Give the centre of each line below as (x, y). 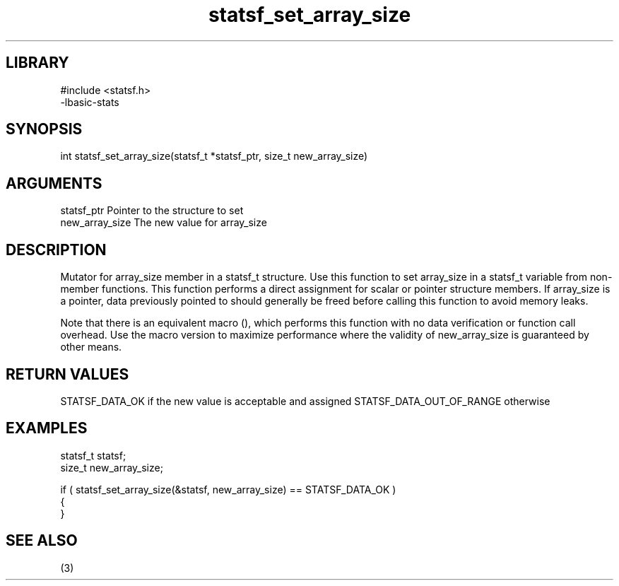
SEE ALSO (42, 541)
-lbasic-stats (90, 102)
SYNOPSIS (44, 129)
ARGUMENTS (54, 183)
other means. (91, 347)
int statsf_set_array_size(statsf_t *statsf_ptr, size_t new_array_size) (214, 156)
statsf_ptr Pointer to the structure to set (152, 211)
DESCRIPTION (56, 250)
